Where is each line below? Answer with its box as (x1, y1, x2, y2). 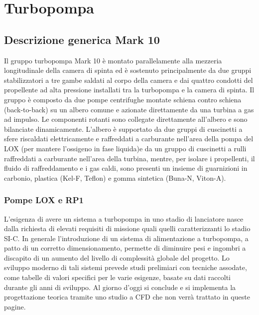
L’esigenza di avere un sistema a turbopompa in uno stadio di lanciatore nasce (4, 213, 244, 224)
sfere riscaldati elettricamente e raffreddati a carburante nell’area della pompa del (4, 133, 254, 144)
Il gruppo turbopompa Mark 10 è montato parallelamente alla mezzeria (4, 55, 222, 65)
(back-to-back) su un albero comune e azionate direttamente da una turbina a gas (4, 104, 254, 114)
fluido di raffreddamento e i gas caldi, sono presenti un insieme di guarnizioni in (4, 163, 248, 173)
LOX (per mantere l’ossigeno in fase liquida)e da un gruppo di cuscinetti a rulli (4, 143, 247, 153)
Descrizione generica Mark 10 (4, 31, 160, 47)
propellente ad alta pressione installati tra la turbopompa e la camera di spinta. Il (4, 84, 255, 95)
